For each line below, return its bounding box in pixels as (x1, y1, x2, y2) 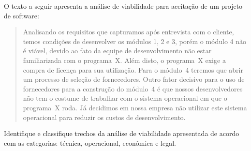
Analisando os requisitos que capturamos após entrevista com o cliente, (23, 27, 234, 37)
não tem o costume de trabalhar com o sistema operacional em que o (23, 93, 227, 103)
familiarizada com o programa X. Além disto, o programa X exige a (23, 55, 226, 65)
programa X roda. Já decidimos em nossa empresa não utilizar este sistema (23, 102, 247, 112)
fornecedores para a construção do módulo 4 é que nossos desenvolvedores (23, 83, 243, 93)
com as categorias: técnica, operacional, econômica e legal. (4, 137, 177, 148)
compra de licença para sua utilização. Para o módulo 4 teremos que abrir (23, 64, 243, 75)
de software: (4, 10, 39, 20)
